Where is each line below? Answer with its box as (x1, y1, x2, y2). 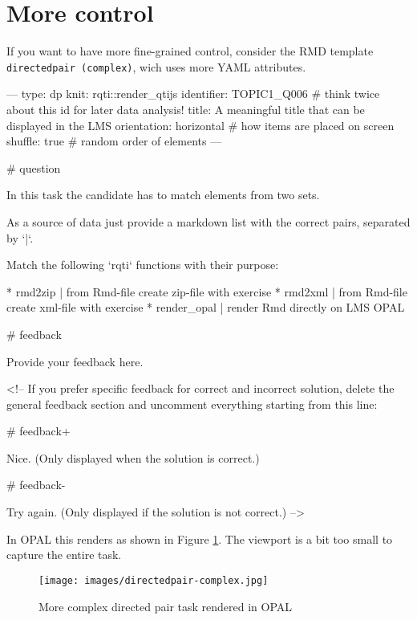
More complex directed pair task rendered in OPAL (38, 598, 293, 614)
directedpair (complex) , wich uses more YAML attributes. (6, 58, 306, 75)
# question (6, 159, 61, 176)
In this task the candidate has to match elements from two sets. (6, 186, 320, 203)
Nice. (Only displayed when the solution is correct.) (6, 449, 260, 466)
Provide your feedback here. (6, 353, 144, 369)
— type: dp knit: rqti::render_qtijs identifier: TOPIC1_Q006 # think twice (6, 85, 380, 102)
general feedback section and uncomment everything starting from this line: (6, 395, 378, 412)
